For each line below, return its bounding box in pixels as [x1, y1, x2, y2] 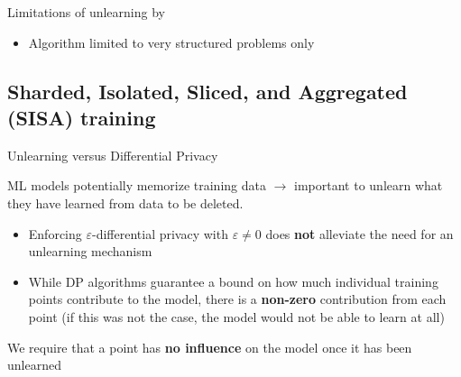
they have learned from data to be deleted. [7, 193, 244, 212]
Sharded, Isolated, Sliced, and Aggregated [7, 77, 408, 105]
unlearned [7, 355, 61, 374]
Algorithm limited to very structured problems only [28, 32, 315, 51]
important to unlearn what [294, 176, 443, 195]
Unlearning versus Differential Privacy [7, 145, 218, 164]
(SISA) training [7, 103, 156, 131]
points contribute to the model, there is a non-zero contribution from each [28, 290, 447, 308]
